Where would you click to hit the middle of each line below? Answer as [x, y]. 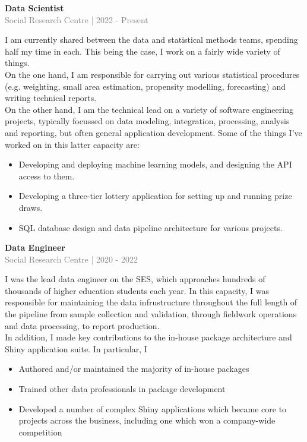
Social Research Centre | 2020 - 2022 [71, 259]
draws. [31, 207]
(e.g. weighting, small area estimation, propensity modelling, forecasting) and [145, 86]
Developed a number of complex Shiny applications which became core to [153, 408]
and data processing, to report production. [82, 325]
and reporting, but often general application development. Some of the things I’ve [153, 132]
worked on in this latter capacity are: [72, 144]
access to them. [47, 176]
